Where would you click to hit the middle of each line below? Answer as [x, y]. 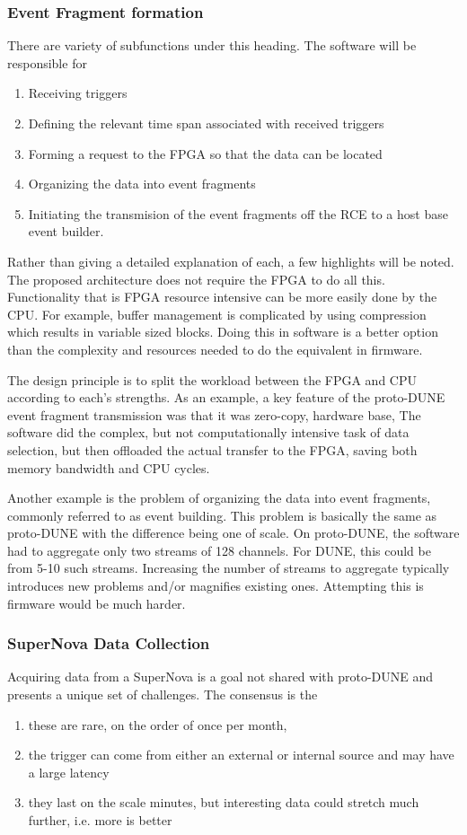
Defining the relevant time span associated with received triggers [206, 123]
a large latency [69, 772]
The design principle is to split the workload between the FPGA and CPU [212, 379]
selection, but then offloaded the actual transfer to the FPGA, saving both [212, 449]
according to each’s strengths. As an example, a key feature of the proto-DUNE [226, 397]
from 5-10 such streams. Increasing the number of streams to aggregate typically [229, 568]
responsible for [47, 62]
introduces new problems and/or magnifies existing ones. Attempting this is [216, 586]
